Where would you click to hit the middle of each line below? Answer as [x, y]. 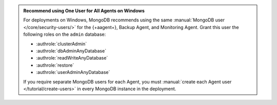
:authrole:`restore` [55, 65]
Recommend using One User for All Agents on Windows [84, 11]
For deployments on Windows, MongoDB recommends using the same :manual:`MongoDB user [124, 20]
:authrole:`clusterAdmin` [62, 44]
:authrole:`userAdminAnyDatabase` [73, 72]
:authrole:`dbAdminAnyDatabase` [71, 50]
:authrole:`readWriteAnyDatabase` [72, 58]
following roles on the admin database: [65, 34]
